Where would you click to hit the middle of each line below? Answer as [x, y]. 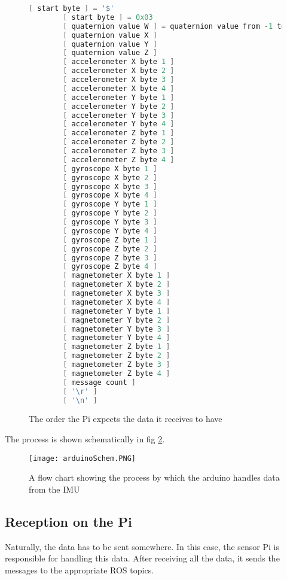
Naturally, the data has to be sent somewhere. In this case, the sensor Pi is [142, 546]
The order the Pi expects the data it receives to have [126, 419]
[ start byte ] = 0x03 [108, 17]
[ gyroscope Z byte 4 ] [110, 267]
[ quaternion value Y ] [110, 44]
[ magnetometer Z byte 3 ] [117, 365]
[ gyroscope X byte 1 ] [110, 168]
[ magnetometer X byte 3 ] [117, 293]
